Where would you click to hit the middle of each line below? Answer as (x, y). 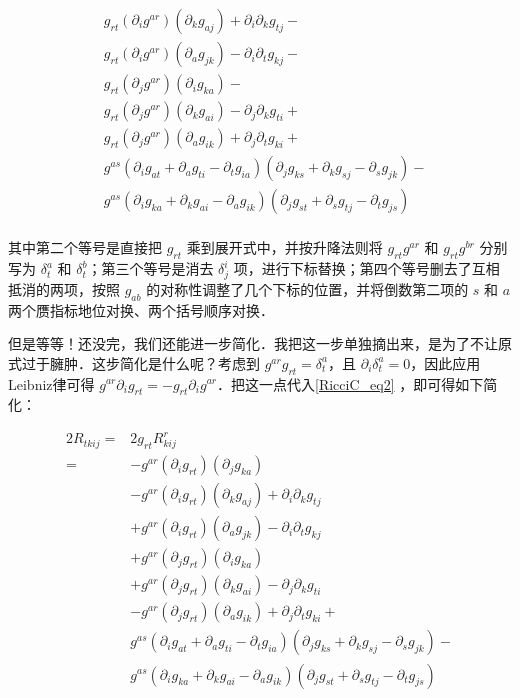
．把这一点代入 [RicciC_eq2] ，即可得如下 (350, 383)
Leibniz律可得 (51, 383)
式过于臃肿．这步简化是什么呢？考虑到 (134, 362)
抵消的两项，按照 (64, 288)
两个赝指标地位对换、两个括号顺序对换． (141, 309)
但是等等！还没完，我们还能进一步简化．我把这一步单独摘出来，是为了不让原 (260, 343)
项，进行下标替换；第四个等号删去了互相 (366, 268)
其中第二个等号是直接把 (85, 247)
